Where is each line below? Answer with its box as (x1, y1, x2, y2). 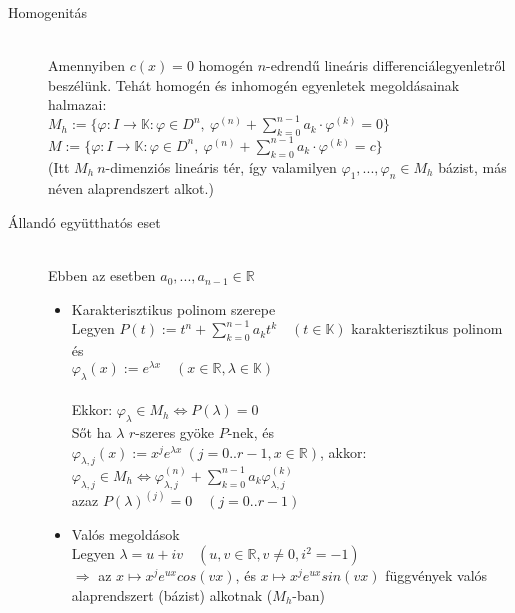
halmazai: (48, 94, 107, 115)
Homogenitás (8, 2, 88, 22)
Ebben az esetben (48, 265, 156, 286)
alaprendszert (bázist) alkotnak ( (71, 584, 273, 605)
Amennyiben (48, 55, 126, 76)
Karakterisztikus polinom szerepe (71, 298, 276, 319)
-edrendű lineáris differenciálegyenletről (266, 55, 506, 76)
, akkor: (319, 441, 367, 462)
